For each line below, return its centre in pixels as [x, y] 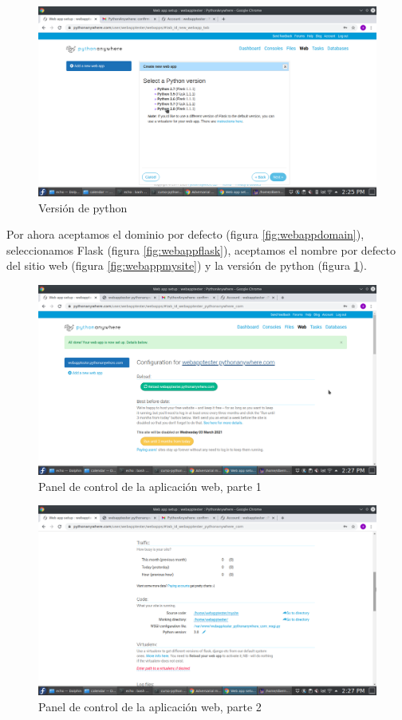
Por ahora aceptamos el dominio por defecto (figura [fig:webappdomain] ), [185, 234]
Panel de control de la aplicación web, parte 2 [150, 706]
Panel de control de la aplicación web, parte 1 [150, 486]
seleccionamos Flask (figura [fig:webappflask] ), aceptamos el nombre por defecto [201, 249]
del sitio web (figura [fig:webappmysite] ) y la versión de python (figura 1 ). [187, 265]
